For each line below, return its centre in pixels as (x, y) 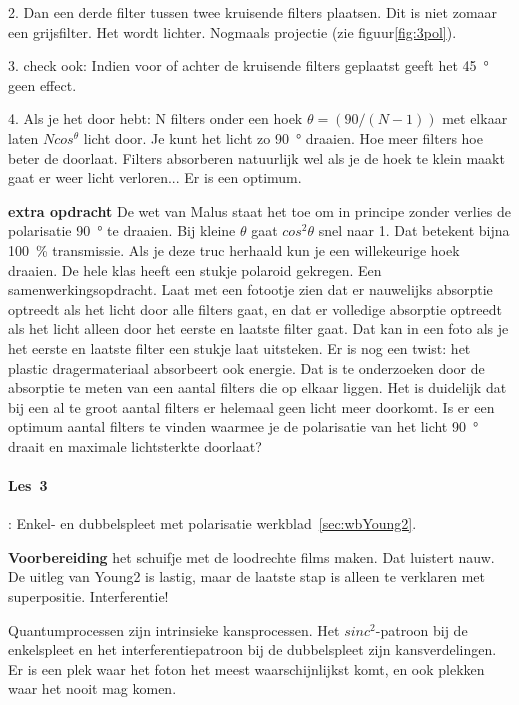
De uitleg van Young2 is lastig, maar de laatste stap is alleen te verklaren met (247, 576)
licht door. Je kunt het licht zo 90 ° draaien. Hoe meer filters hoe (283, 137)
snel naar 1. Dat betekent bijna (414, 230)
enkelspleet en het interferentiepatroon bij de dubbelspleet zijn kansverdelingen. (252, 649)
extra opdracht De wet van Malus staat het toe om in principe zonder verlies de (259, 210)
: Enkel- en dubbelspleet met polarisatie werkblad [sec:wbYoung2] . (212, 523)
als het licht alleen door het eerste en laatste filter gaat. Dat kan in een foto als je (258, 328)
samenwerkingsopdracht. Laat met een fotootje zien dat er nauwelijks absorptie (250, 289)
